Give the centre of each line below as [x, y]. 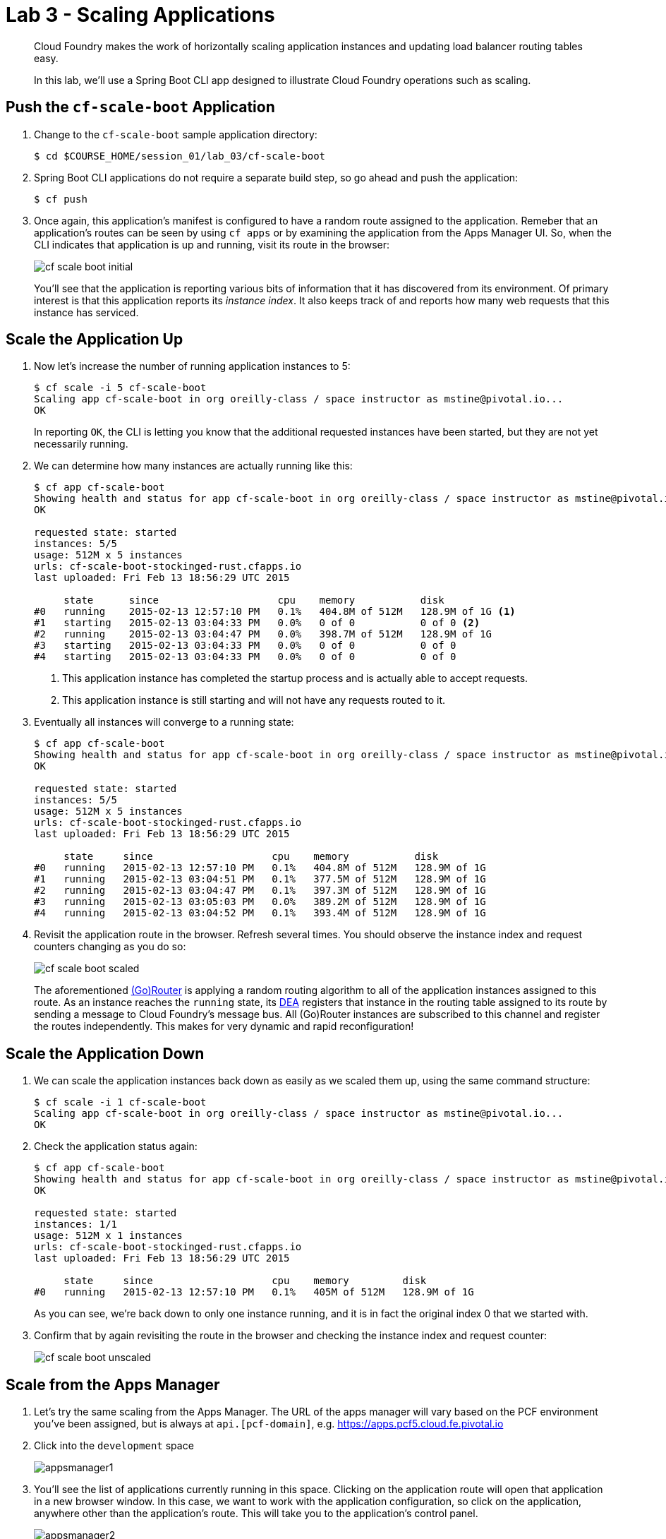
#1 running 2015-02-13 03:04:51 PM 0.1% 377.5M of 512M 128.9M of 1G [260, 879]
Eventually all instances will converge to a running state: [164, 722]
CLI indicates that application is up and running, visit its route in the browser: [212, 244]
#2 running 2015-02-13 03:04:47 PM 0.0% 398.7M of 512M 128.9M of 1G [263, 634]
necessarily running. [81, 444]
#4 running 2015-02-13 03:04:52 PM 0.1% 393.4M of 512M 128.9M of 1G [260, 913]
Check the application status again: [116, 1146]
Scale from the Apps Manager [113, 1384]
